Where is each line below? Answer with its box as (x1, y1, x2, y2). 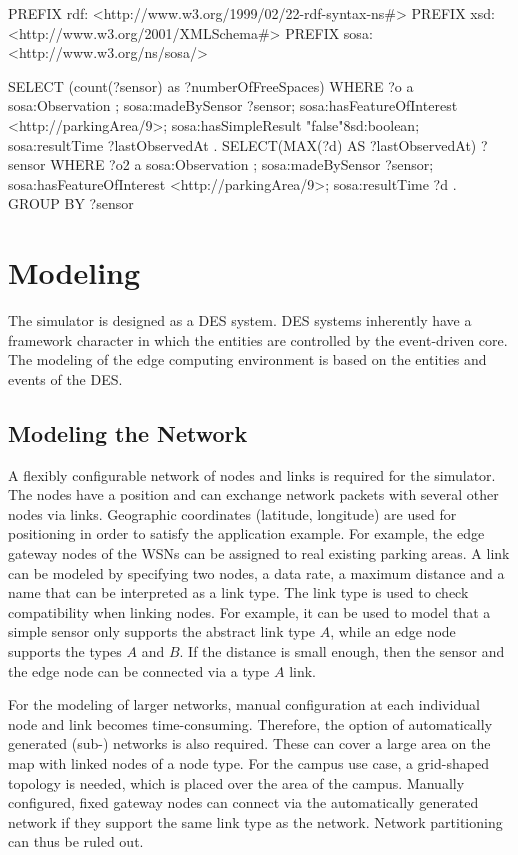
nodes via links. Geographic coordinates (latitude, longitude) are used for (8, 503, 457, 524)
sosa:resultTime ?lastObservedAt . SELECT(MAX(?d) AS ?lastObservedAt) (8, 134, 477, 155)
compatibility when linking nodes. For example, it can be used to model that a (8, 601, 491, 622)
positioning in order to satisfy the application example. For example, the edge (8, 523, 485, 544)
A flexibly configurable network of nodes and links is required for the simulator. (8, 464, 496, 485)
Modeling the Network (8, 417, 248, 448)
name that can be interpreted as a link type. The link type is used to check (8, 582, 469, 603)
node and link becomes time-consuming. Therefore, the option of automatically (8, 713, 493, 734)
